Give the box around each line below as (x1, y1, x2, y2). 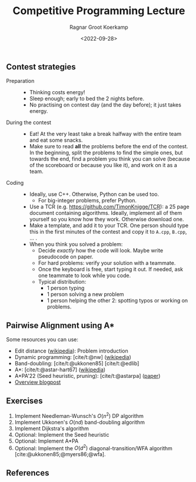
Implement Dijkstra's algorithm (14, 425, 89, 432)
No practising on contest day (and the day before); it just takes (29, 101, 181, 108)
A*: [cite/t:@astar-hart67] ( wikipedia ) (14, 366, 106, 373)
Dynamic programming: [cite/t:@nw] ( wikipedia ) (14, 354, 131, 361)
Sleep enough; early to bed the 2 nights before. (29, 95, 144, 102)
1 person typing (46, 284, 85, 292)
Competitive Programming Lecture (12, 4, 185, 18)
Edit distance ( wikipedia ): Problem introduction (14, 347, 128, 354)
